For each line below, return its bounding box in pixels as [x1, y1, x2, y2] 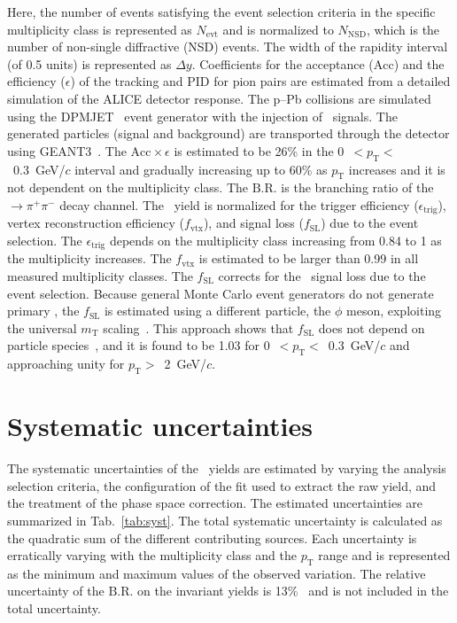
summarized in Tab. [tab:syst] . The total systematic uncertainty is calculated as [7, 510, 443, 529]
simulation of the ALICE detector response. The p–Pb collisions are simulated [7, 89, 431, 107]
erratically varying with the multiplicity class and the [7, 546, 297, 565]
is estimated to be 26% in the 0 [174, 141, 345, 160]
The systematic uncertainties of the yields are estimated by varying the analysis [7, 459, 446, 478]
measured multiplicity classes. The [7, 267, 193, 285]
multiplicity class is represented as [7, 19, 192, 38]
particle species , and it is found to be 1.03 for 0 [7, 336, 270, 354]
